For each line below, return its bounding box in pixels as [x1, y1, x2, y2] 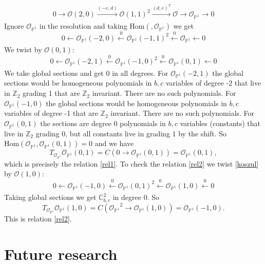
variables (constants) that [180, 118, 261, 128]
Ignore [4, 20, 24, 31]
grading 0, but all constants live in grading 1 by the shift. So [35, 128, 227, 138]
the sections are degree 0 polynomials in [40, 118, 166, 128]
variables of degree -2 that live [165, 77, 261, 88]
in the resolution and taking [39, 20, 127, 31]
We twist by [4, 44, 42, 54]
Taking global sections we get [4, 192, 97, 202]
